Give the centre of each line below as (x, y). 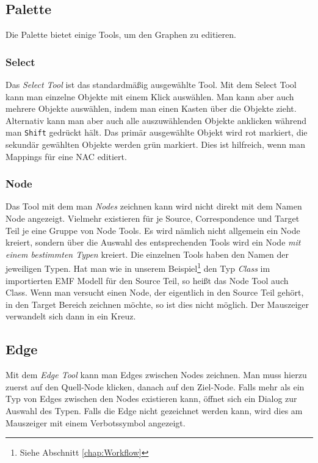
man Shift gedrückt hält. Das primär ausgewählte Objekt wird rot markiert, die (157, 132)
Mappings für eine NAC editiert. (66, 156)
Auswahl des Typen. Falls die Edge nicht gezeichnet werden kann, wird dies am (154, 411)
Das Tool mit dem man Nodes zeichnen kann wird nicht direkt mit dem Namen (154, 206)
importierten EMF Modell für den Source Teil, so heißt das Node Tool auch (147, 280)
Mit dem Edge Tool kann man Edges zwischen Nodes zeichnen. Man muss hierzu (156, 375)
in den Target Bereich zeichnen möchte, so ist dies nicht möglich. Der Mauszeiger (157, 304)
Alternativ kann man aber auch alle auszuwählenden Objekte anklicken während (156, 120)
